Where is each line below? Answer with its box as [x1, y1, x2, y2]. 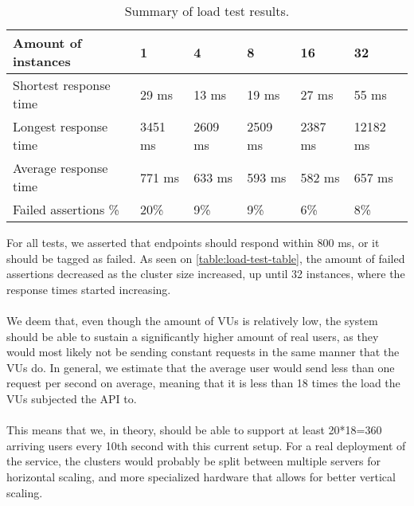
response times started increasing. [6, 280, 171, 297]
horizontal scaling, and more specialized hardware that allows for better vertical [6, 468, 396, 484]
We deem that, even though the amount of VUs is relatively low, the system [6, 312, 378, 328]
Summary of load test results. [124, 2, 290, 20]
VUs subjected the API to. [6, 390, 137, 406]
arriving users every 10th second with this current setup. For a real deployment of [6, 437, 406, 453]
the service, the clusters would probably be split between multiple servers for [6, 453, 381, 469]
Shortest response [13, 76, 111, 94]
